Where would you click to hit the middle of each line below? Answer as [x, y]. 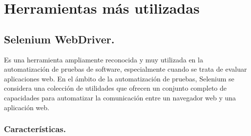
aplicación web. [27, 107]
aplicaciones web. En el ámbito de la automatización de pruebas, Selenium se [119, 78]
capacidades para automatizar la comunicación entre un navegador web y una [120, 97]
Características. [35, 129]
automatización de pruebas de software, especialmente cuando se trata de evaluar [125, 69]
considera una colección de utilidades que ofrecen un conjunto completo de [115, 88]
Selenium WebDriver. [59, 39]
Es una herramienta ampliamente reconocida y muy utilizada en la [104, 59]
